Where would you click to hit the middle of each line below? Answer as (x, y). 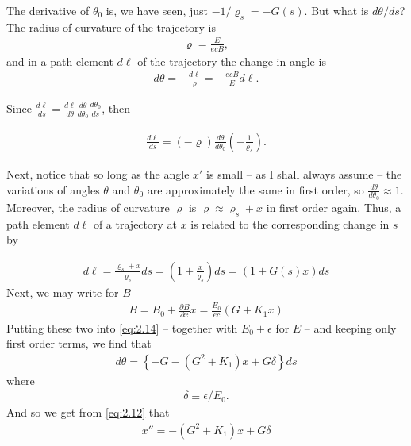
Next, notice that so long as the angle (98, 174)
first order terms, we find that (79, 343)
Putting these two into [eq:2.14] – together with (122, 327)
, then (116, 108)
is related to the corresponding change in (290, 223)
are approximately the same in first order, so (255, 189)
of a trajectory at (135, 223)
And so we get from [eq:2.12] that (88, 412)
